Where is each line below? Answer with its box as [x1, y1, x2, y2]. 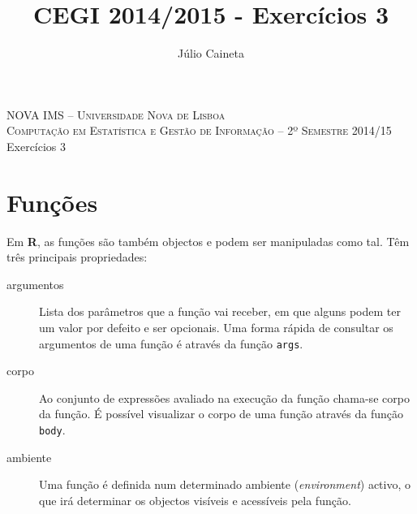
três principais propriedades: [6, 248, 148, 266]
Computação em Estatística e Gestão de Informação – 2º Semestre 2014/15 [6, 122, 392, 139]
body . [39, 421, 66, 438]
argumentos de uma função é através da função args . [39, 335, 303, 352]
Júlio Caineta [178, 45, 244, 62]
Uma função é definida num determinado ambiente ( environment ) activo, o [39, 476, 411, 493]
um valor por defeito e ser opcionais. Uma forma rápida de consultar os [39, 319, 393, 335]
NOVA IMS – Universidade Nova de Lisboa [6, 106, 226, 123]
